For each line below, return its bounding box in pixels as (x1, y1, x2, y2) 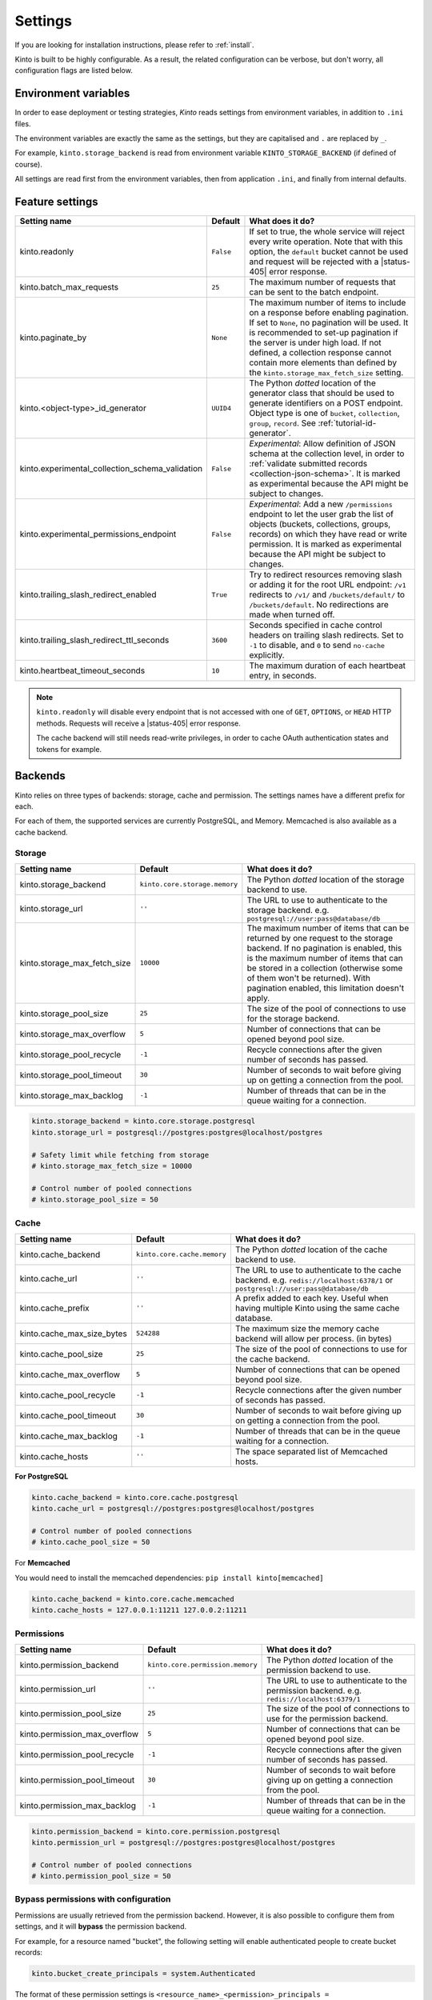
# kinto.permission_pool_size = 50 (31, 1872, 171, 1881)
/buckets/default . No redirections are (249, 599, 390, 610)
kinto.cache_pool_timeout (19, 1410, 117, 1421)
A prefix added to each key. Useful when (234, 1292, 389, 1303)
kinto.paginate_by (19, 332, 87, 343)
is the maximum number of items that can (246, 952, 403, 963)
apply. (246, 992, 270, 1003)
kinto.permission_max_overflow (19, 1728, 139, 1739)
